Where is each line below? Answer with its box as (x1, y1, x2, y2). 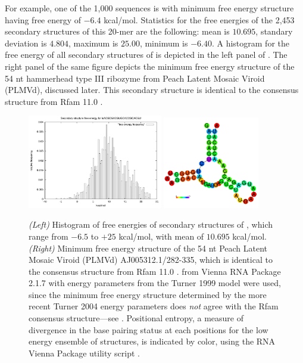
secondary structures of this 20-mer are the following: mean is (5, 25, 230, 38)
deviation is (5, 36, 47, 49)
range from (29, 229, 68, 242)
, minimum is (139, 36, 188, 49)
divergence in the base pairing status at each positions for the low (29, 323, 268, 336)
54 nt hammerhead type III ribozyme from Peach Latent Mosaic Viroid (5, 72, 265, 84)
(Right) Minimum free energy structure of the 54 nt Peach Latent (29, 241, 268, 254)
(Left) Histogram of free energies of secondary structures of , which (29, 218, 273, 231)
